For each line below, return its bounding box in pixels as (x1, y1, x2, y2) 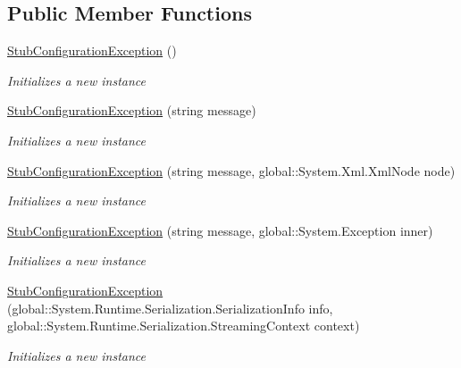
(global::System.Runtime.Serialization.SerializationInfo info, (7, 298, 333, 317)
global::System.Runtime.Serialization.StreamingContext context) (7, 316, 360, 335)
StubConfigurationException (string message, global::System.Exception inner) (7, 221, 433, 239)
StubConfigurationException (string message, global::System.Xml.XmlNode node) (7, 161, 456, 180)
